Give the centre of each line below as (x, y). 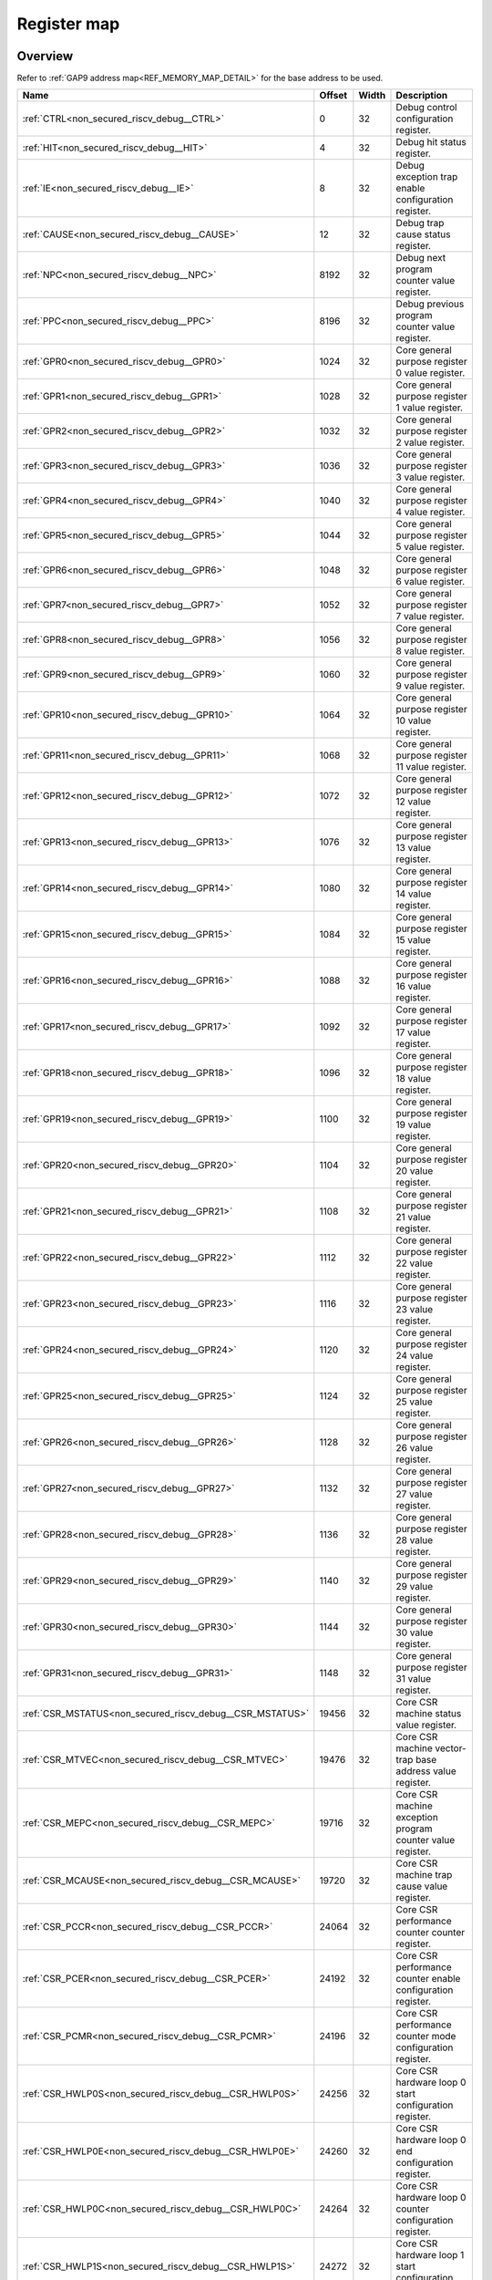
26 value (415, 1448)
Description (422, 96)
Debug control (426, 108)
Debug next (421, 258)
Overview (45, 56)
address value (426, 1771)
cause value (422, 1886)
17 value (413, 1032)
